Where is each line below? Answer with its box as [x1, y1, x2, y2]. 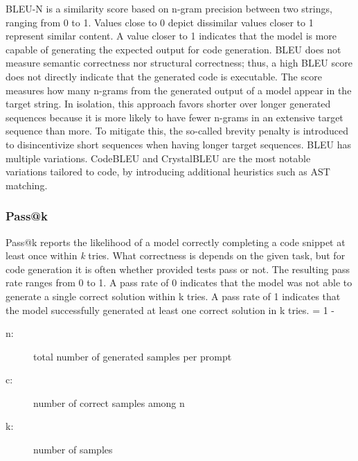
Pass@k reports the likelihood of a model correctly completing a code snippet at [6, 234, 346, 249]
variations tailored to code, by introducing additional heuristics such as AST [6, 164, 330, 179]
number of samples [33, 442, 113, 457]
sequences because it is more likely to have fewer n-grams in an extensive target [6, 110, 343, 124]
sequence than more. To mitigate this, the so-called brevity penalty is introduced [6, 123, 349, 138]
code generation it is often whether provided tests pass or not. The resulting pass [6, 261, 350, 276]
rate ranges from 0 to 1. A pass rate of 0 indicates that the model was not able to [6, 275, 352, 290]
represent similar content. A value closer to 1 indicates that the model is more [6, 28, 337, 43]
